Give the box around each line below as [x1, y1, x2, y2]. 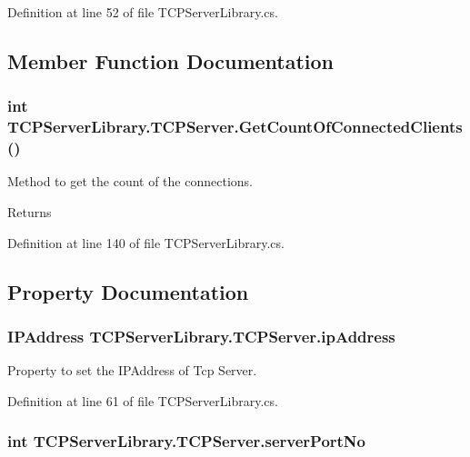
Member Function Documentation [7, 46, 335, 75]
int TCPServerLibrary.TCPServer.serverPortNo [7, 430, 365, 452]
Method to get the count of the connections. [7, 172, 253, 191]
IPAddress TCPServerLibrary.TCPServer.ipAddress [7, 324, 395, 347]
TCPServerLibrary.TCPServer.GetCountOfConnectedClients [7, 115, 463, 138]
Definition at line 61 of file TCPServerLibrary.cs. [7, 391, 278, 410]
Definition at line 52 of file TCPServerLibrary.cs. [7, 3, 278, 21]
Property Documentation [7, 277, 249, 305]
